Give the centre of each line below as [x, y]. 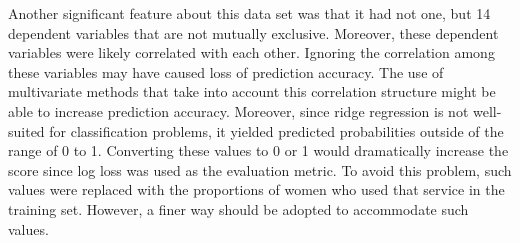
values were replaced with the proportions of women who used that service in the [256, 189]
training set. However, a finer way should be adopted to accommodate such [238, 208]
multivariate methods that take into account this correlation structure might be [252, 91]
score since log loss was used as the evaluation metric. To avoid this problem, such [260, 169]
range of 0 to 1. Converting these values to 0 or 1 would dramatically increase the [258, 150]
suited [26, 130]
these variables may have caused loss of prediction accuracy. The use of [226, 71]
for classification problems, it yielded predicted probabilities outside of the [276, 130]
